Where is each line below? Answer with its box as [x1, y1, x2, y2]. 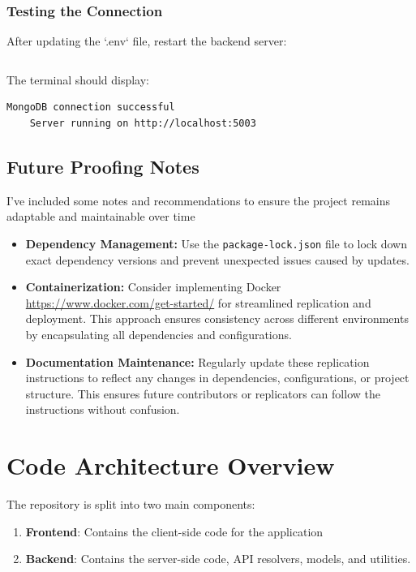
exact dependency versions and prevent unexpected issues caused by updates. [25, 251, 410, 268]
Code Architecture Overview [6, 449, 335, 482]
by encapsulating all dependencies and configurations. [25, 326, 292, 343]
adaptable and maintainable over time [6, 208, 195, 225]
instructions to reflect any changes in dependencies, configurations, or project [25, 369, 410, 386]
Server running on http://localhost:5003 [29, 118, 256, 129]
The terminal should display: [6, 71, 149, 88]
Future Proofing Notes [6, 153, 199, 178]
